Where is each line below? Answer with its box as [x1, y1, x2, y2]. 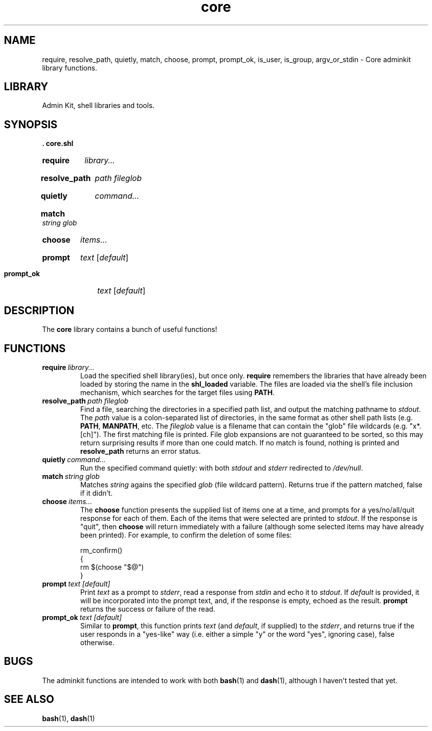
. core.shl [42, 139, 73, 148]
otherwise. [80, 638, 115, 647]
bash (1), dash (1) [42, 714, 95, 723]
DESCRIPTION [4, 304, 74, 317]
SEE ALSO [4, 693, 54, 706]
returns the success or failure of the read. [80, 604, 216, 613]
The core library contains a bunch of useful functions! [42, 325, 217, 334]
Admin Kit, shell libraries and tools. [42, 101, 155, 110]
